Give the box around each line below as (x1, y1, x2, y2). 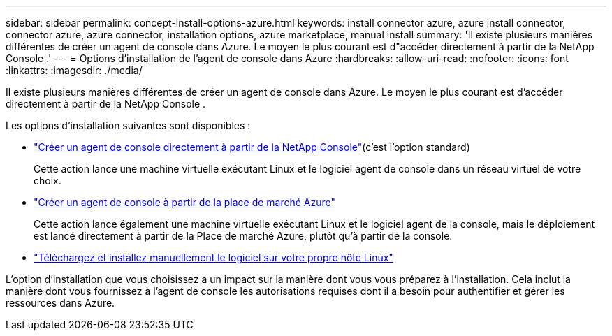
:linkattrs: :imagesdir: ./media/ (6, 64, 143, 76)
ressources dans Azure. (6, 297, 115, 309)
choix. (34, 175, 61, 187)
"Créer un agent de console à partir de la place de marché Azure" (34, 196, 336, 208)
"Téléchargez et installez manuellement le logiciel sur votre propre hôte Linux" (34, 251, 393, 263)
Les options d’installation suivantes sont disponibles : (6, 119, 251, 131)
